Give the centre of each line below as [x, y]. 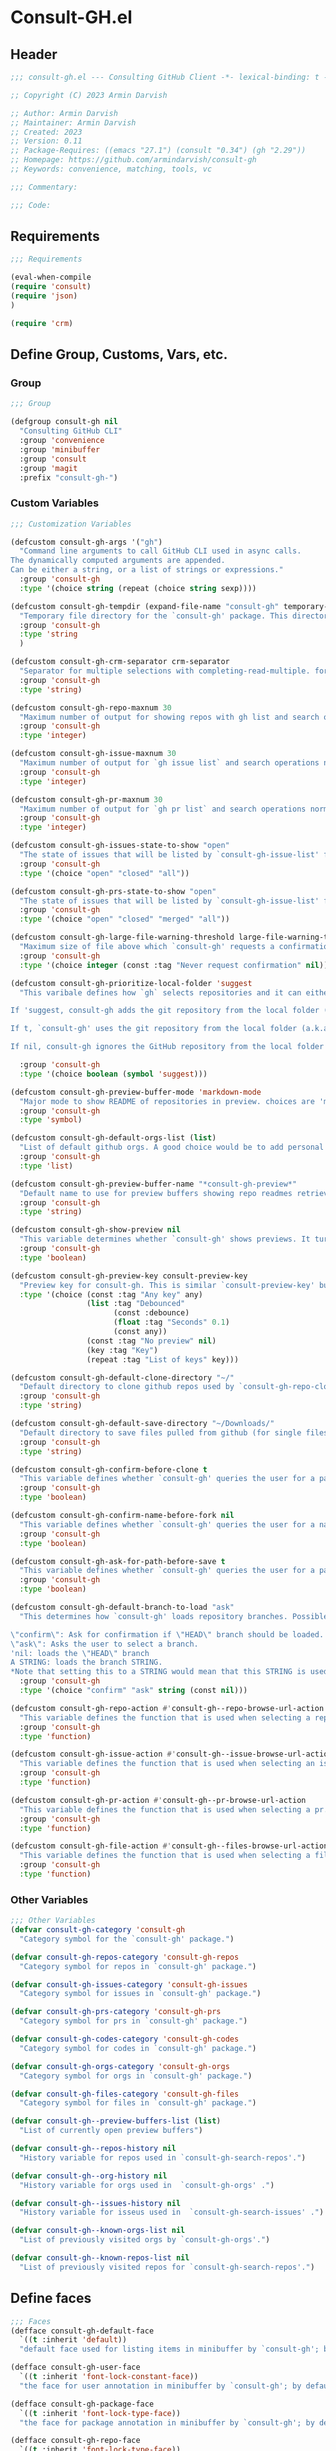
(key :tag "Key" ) [122, 1350]
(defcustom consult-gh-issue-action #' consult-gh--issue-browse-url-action [171, 1754]
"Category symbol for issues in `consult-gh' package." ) [140, 1994]
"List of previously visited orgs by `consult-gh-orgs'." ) [145, 2240]
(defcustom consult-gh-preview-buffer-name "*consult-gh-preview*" [154, 1184]
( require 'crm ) [42, 323]
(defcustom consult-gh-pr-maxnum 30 [86, 799]
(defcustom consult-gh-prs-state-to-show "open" [113, 891]
